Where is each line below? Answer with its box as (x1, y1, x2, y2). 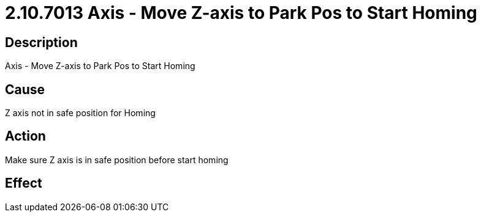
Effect (5, 175, 42, 191)
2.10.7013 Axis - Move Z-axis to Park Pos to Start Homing (5, 2, 477, 23)
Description (5, 34, 78, 50)
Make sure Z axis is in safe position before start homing (5, 154, 229, 165)
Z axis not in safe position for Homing (5, 108, 156, 119)
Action (5, 128, 46, 144)
